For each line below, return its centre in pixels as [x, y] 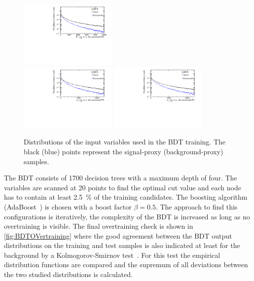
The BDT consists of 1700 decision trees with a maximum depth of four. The [121, 178]
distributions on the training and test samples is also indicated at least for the [122, 245]
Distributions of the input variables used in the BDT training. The [125, 142]
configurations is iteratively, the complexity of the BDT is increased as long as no [127, 216]
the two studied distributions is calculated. [68, 274]
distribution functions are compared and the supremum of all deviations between [126, 264]
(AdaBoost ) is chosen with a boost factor [68, 206]
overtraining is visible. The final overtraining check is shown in [99, 226]
